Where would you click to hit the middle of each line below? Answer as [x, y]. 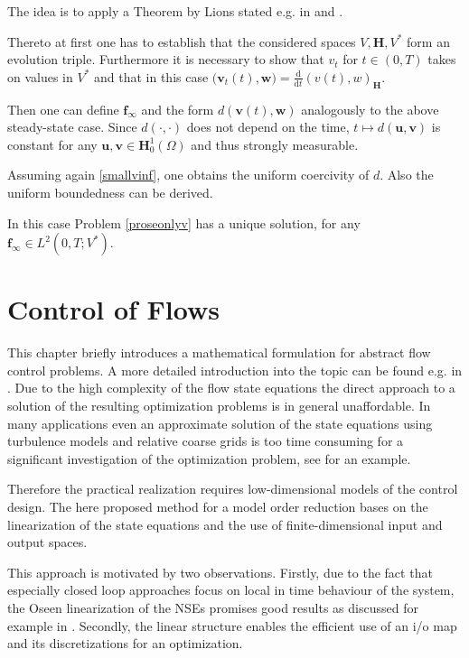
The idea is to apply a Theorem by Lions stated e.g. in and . [175, 11]
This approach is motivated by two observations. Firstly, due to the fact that [220, 572]
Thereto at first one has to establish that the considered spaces [182, 41]
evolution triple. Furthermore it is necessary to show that [166, 59]
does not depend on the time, [268, 127]
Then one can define [63, 109]
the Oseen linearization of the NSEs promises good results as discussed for [213, 607]
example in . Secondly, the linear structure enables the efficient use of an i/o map [232, 625]
